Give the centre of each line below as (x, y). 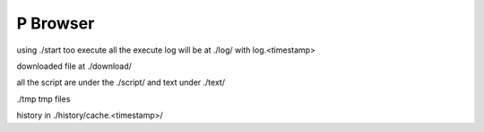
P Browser (56, 23)
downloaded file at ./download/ (74, 66)
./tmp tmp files (43, 99)
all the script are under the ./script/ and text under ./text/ (121, 82)
